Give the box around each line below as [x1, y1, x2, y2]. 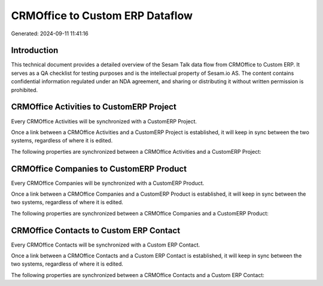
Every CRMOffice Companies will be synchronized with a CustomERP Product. [11, 179, 205, 187]
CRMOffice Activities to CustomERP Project [11, 102, 176, 112]
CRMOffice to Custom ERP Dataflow [11, 9, 193, 22]
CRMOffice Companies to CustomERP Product [11, 163, 187, 174]
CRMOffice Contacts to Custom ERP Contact [11, 225, 181, 236]
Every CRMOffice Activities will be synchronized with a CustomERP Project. [11, 117, 197, 125]
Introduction [11, 45, 59, 56]
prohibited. [11, 86, 38, 93]
